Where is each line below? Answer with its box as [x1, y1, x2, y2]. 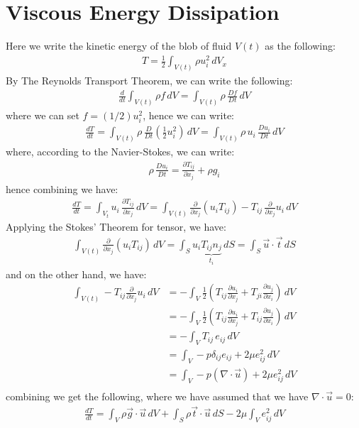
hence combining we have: [6, 181, 118, 196]
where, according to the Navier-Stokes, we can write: [6, 144, 235, 159]
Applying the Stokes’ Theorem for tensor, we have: [6, 219, 226, 234]
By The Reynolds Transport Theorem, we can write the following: [6, 73, 293, 88]
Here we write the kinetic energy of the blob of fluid [6, 38, 232, 53]
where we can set [6, 108, 79, 123]
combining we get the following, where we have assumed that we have [6, 388, 309, 403]
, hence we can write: [143, 108, 235, 123]
